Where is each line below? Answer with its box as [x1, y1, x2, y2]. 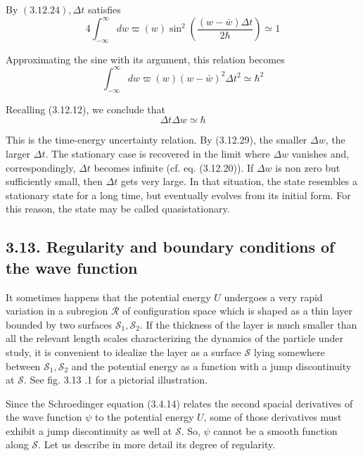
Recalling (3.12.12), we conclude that [6, 101, 165, 116]
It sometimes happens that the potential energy [6, 289, 211, 304]
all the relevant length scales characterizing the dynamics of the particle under [6, 331, 343, 346]
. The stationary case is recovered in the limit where [45, 146, 270, 160]
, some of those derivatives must [203, 410, 342, 424]
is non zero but [275, 160, 340, 175]
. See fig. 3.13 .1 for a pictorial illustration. [23, 372, 208, 387]
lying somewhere [253, 344, 325, 359]
